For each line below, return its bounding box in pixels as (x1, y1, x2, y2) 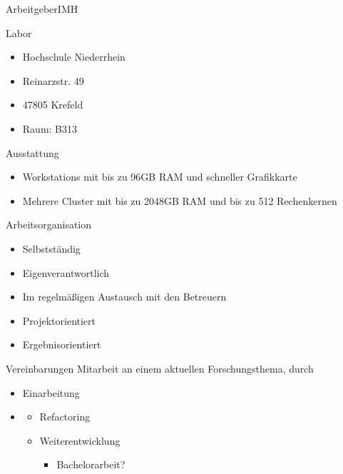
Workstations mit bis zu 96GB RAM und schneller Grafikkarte (22, 169, 297, 184)
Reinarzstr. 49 (22, 73, 84, 88)
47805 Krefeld (22, 97, 83, 112)
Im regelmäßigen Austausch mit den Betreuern (22, 289, 227, 304)
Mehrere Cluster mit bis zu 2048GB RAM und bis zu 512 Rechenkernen (22, 193, 337, 208)
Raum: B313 (22, 121, 78, 136)
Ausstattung (6, 145, 59, 160)
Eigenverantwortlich (22, 265, 110, 280)
